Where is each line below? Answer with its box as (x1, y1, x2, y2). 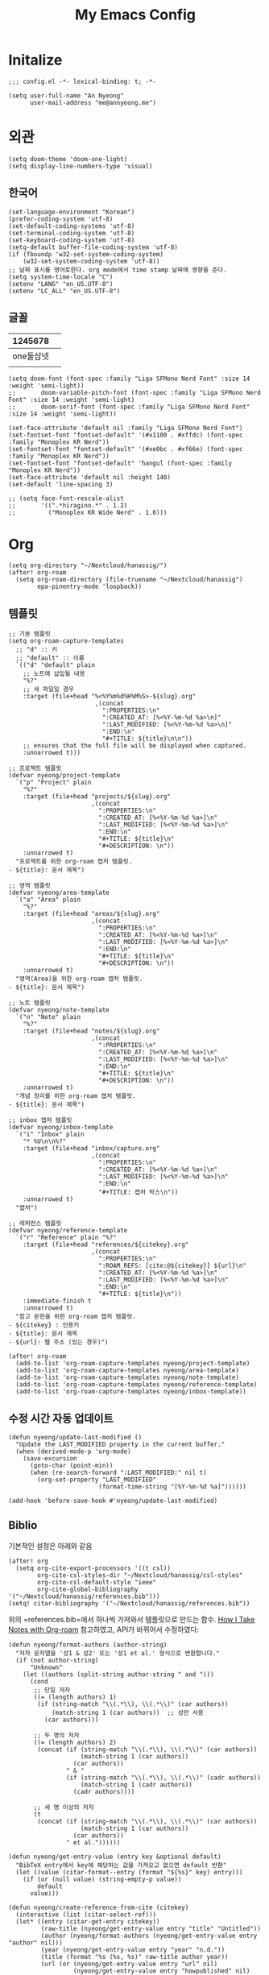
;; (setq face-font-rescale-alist (8, 494, 125, 503)
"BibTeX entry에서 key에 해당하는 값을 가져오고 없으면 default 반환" (15, 1861, 227, 1869)
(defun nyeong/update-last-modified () (8, 1434, 143, 1442)
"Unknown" (29, 1663, 63, 1671)
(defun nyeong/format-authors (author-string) (8, 1641, 168, 1649)
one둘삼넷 (12, 350, 50, 362)
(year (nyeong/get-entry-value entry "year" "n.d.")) (40, 1945, 226, 1954)
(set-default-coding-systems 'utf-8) (8, 222, 135, 230)
